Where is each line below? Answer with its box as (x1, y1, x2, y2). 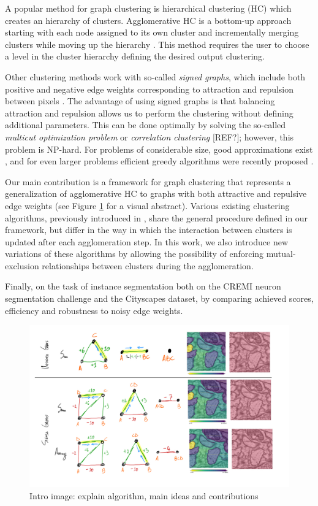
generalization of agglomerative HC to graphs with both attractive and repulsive (5, 187, 307, 200)
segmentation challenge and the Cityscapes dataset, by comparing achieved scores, (5, 292, 314, 305)
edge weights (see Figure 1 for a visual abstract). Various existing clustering (5, 199, 290, 212)
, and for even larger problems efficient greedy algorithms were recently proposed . (5, 155, 314, 167)
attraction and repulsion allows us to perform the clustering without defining (5, 106, 293, 119)
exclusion (5, 259, 39, 272)
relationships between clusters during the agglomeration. (42, 259, 254, 272)
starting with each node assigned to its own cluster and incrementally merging (5, 26, 299, 39)
